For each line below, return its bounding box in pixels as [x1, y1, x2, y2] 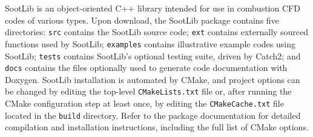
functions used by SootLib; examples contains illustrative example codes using [5, 37, 295, 50]
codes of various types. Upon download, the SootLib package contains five [5, 13, 279, 26]
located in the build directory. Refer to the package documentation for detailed [5, 109, 301, 121]
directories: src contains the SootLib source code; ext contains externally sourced [5, 25, 309, 38]
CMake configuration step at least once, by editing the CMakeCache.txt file [5, 97, 284, 110]
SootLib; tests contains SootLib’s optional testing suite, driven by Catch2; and [5, 49, 301, 62]
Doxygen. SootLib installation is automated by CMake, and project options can [5, 73, 300, 85]
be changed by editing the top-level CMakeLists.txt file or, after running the [5, 85, 292, 98]
